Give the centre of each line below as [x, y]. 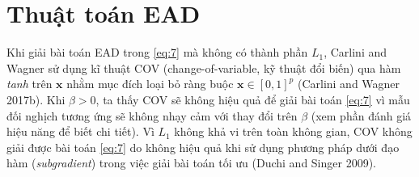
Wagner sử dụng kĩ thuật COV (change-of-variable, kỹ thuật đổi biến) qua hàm [204, 67]
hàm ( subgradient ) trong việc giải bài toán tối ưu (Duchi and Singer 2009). [191, 163]
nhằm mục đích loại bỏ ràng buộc [150, 84]
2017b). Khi [36, 99]
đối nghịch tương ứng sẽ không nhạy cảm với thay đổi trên [152, 115]
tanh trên [30, 84]
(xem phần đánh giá [361, 115]
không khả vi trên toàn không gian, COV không [293, 131]
